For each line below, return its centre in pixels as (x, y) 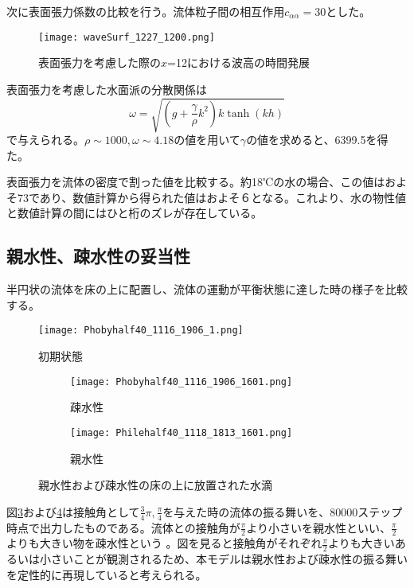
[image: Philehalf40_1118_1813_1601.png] (182, 432)
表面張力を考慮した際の (100, 62)
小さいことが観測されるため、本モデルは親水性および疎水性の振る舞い (223, 559)
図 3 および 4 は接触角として (73, 511)
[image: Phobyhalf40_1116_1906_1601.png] (182, 382)
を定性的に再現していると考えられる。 (107, 574)
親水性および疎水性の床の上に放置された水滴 (155, 485)
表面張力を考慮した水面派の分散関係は (107, 89)
